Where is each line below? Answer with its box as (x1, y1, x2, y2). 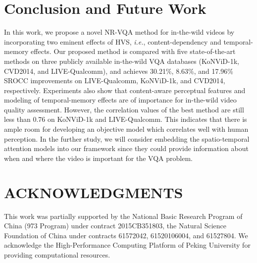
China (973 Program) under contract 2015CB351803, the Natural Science (4, 220, 226, 231)
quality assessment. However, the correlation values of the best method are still (4, 104, 244, 114)
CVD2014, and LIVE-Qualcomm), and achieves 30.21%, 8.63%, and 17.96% (4, 65, 234, 76)
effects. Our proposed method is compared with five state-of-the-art (31, 46, 236, 56)
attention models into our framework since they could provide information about (4, 143, 249, 154)
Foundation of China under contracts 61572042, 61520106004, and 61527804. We (4, 230, 248, 240)
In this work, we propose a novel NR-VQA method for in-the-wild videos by (4, 27, 235, 37)
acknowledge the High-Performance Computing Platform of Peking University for (4, 240, 251, 250)
